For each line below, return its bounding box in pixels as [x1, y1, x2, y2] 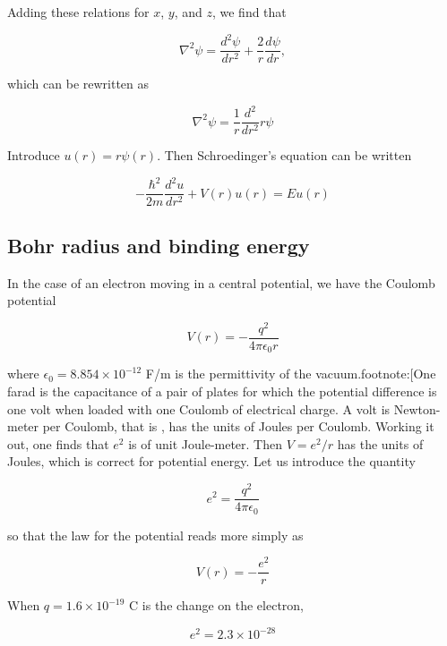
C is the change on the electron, [129, 596, 305, 615]
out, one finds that [7, 434, 109, 453]
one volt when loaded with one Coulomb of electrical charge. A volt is [7, 399, 391, 418]
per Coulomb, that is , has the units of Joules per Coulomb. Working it [42, 417, 434, 436]
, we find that [211, 3, 287, 21]
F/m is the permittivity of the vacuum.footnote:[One [145, 364, 436, 383]
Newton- [393, 399, 441, 418]
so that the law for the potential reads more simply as [7, 525, 304, 544]
